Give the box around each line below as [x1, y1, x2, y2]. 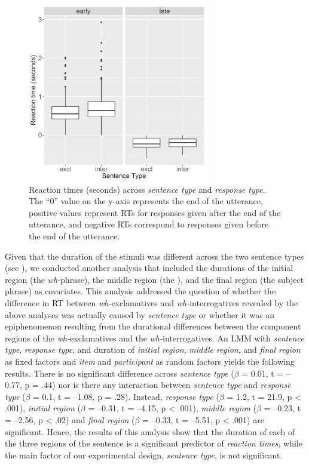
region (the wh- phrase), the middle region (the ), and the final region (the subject [5, 273, 304, 285]
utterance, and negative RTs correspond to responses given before [29, 218, 269, 230]
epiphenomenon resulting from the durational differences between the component [5, 320, 301, 332]
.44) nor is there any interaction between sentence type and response [41, 378, 291, 391]
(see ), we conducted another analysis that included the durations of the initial [5, 261, 293, 274]
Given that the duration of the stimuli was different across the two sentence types [5, 250, 304, 262]
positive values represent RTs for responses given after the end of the [29, 206, 281, 218]
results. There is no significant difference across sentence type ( [5, 367, 234, 379]
